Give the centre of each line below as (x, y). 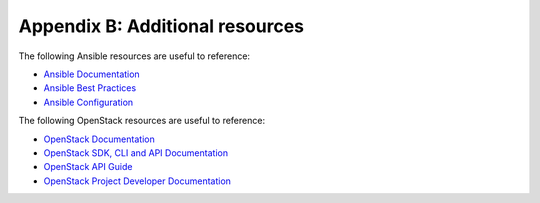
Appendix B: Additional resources (161, 26)
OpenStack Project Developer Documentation (137, 181)
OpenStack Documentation (99, 139)
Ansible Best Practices (90, 88)
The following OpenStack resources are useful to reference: (141, 121)
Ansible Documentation (91, 74)
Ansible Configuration (88, 102)
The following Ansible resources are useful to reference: (134, 56)
